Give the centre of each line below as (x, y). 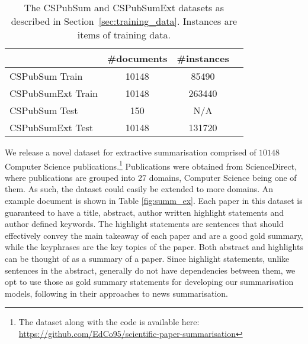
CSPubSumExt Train (54, 93)
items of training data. (124, 35)
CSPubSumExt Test (52, 127)
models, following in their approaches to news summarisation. (116, 293)
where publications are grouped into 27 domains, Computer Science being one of (151, 177)
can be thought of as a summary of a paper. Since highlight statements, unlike (147, 258)
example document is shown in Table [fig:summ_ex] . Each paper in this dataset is (154, 201)
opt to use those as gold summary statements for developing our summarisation (149, 282)
